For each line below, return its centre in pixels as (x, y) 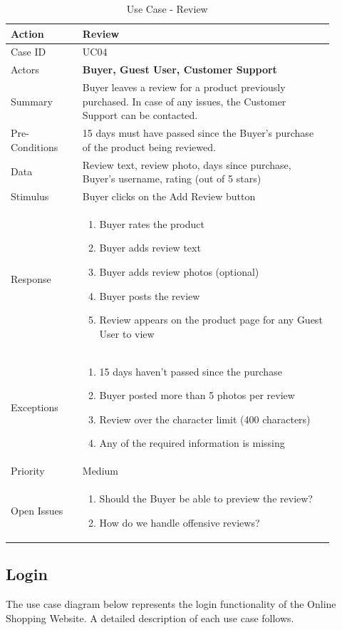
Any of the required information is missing (192, 443)
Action (27, 33)
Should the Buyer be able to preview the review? (206, 499)
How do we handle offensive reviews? (180, 522)
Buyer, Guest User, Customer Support (180, 69)
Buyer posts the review (150, 295)
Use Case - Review (167, 9)
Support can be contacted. (140, 115)
